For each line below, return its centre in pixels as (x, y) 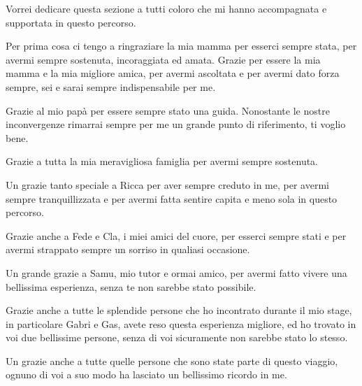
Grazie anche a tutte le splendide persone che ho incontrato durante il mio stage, (179, 310)
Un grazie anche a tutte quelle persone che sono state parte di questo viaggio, (172, 360)
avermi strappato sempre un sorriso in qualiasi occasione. (128, 249)
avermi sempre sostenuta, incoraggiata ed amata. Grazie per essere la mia (163, 59)
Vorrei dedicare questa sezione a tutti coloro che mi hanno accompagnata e (166, 8)
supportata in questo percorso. (71, 22)
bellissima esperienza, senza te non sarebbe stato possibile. (131, 286)
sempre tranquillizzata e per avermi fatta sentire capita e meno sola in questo (172, 198)
